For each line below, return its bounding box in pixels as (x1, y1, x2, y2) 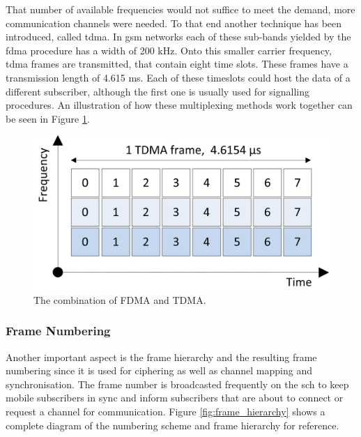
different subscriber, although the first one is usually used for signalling (6, 84, 309, 98)
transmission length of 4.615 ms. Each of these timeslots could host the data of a (6, 70, 351, 84)
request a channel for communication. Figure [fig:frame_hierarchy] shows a (6, 404, 325, 419)
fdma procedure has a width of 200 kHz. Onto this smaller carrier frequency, (6, 43, 332, 57)
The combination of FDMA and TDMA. (33, 292, 206, 307)
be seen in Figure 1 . (6, 111, 90, 125)
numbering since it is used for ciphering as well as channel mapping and (6, 363, 312, 378)
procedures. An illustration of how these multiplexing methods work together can (6, 98, 353, 112)
